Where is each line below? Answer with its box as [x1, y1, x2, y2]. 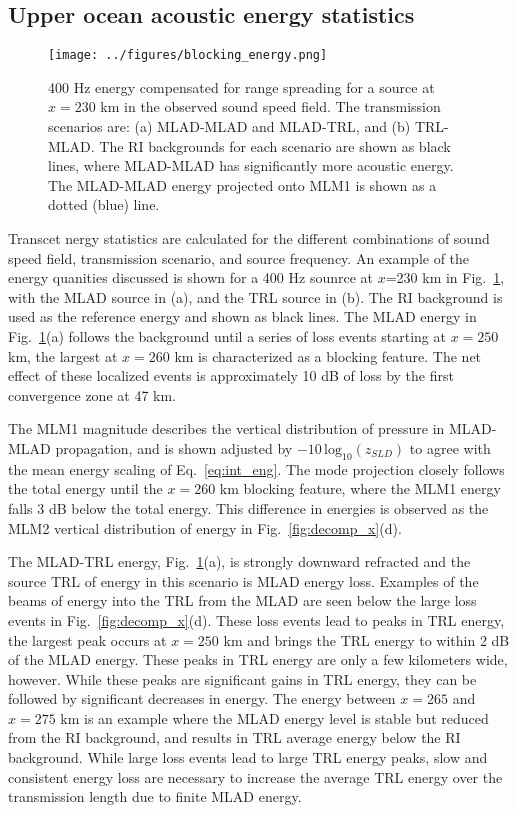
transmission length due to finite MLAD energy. [8, 786, 302, 807]
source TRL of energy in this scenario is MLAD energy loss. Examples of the [8, 570, 479, 591]
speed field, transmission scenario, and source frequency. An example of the [8, 247, 470, 268]
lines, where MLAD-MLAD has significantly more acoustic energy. [48, 155, 454, 176]
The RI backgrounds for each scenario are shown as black [99, 135, 451, 156]
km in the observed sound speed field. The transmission [100, 96, 441, 117]
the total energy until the [8, 478, 163, 499]
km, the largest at [8, 345, 118, 366]
